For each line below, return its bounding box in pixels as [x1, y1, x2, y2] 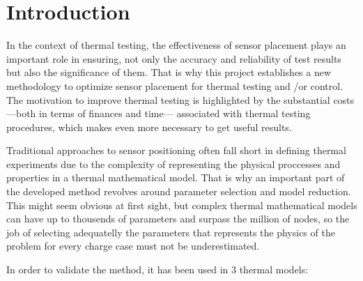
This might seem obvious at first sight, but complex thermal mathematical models [6, 197, 357, 212]
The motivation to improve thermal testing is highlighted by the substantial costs [6, 92, 355, 107]
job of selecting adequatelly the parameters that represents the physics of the [6, 225, 335, 239]
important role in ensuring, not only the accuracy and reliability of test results [6, 51, 341, 66]
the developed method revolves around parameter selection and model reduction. [6, 184, 351, 199]
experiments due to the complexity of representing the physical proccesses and [6, 156, 341, 171]
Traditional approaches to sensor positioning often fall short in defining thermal [6, 143, 346, 158]
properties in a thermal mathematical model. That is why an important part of [6, 170, 345, 185]
